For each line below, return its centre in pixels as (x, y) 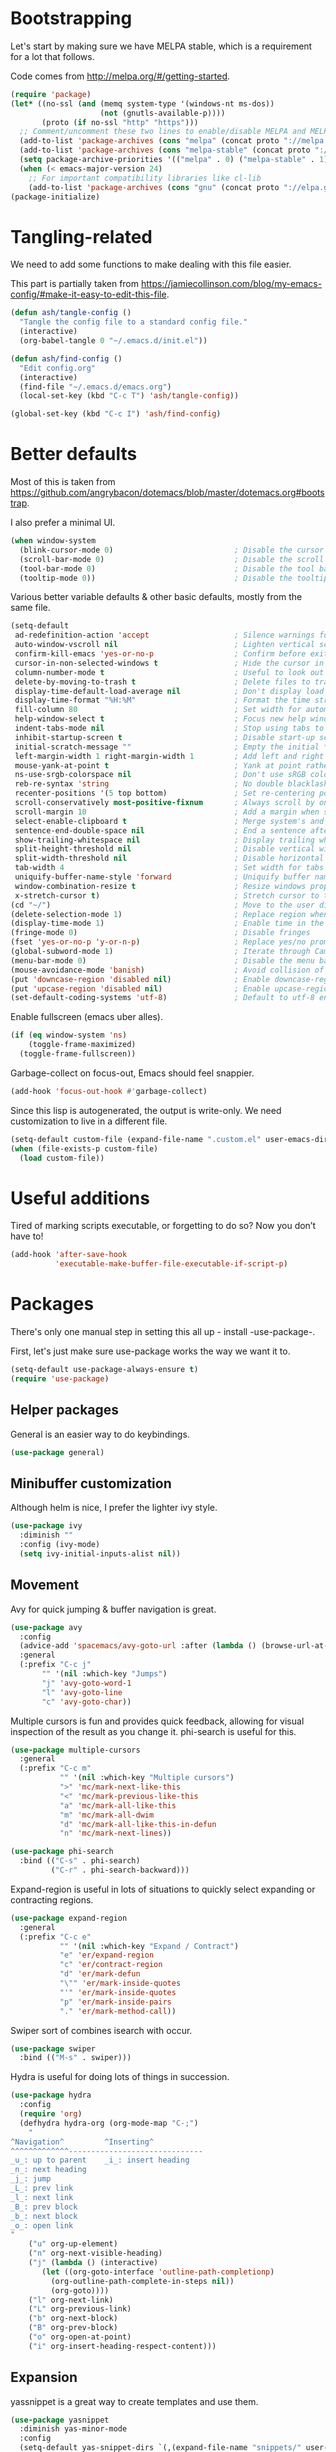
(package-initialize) (55, 197)
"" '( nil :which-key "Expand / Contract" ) (149, 1946)
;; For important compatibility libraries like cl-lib (145, 178)
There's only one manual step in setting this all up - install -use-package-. (163, 1332)
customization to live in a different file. (89, 1121)
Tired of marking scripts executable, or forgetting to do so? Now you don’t (163, 1226)
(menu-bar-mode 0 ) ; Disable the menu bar (171, 960)
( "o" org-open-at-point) (80, 2337)
